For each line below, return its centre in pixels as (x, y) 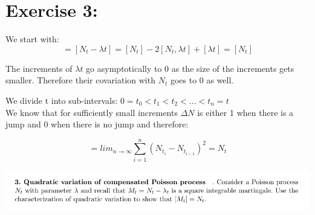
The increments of (39, 68)
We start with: (32, 39)
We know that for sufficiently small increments (92, 112)
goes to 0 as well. (202, 80)
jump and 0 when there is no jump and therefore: (97, 124)
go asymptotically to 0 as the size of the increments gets (190, 68)
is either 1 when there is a (245, 112)
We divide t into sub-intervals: (62, 100)
